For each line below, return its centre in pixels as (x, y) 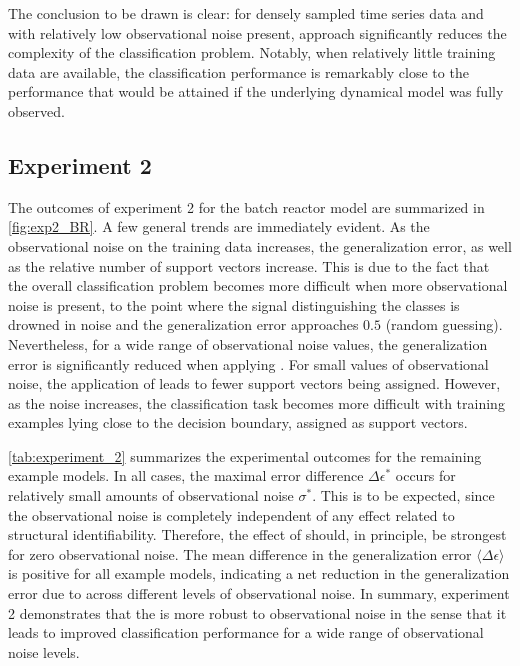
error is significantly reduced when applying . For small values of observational (248, 363)
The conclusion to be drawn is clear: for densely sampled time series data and (246, 13)
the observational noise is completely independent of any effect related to (231, 514)
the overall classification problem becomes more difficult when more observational (258, 285)
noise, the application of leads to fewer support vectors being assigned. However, (254, 383)
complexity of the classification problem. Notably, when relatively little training (252, 52)
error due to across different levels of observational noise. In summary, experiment (259, 593)
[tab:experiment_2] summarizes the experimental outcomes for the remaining (245, 455)
